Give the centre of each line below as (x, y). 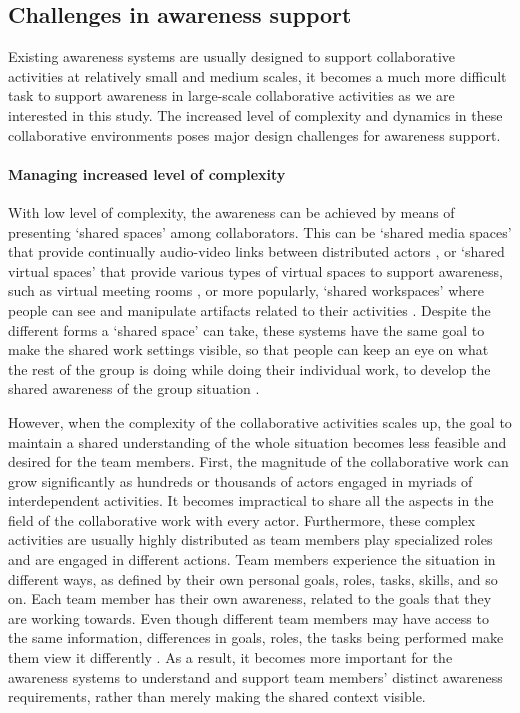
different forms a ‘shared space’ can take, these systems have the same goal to (246, 329)
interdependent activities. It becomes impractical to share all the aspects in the (251, 500)
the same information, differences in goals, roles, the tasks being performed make (256, 637)
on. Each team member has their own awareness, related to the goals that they (250, 598)
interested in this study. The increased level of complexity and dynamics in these (255, 114)
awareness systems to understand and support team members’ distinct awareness (255, 676)
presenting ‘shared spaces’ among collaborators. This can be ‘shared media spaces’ (260, 231)
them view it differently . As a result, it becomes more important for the (230, 657)
